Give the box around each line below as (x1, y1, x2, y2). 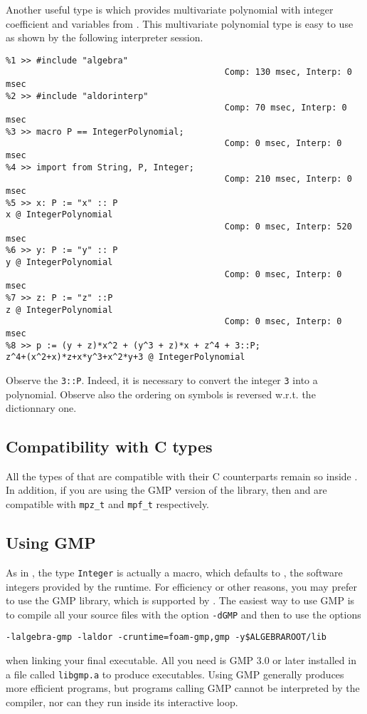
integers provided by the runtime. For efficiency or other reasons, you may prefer (6, 579, 357, 594)
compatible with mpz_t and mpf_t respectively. (6, 497, 210, 512)
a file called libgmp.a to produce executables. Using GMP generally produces (6, 666, 344, 681)
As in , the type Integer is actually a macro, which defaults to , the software (6, 564, 343, 579)
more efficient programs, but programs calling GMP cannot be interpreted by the (6, 681, 360, 695)
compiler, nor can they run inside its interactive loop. (6, 694, 238, 709)
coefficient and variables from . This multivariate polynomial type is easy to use (6, 16, 353, 31)
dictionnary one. (6, 400, 77, 415)
